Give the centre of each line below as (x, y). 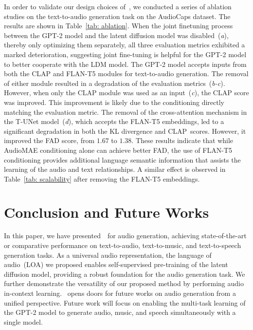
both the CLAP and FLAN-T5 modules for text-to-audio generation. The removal (126, 73)
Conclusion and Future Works (107, 212)
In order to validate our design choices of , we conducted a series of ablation (118, 6)
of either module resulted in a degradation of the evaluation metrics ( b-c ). (115, 83)
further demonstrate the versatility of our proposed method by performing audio (124, 283)
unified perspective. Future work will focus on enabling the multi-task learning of (125, 302)
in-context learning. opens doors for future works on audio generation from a (120, 293)
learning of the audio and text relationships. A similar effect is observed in (115, 169)
